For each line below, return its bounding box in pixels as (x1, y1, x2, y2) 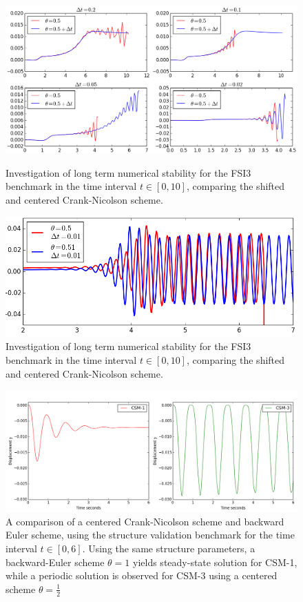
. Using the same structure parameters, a (82, 541, 255, 556)
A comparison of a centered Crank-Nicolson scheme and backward (6, 514, 284, 528)
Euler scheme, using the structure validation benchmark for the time (6, 527, 295, 542)
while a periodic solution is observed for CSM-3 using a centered (6, 568, 278, 583)
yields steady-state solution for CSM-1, (133, 554, 297, 569)
